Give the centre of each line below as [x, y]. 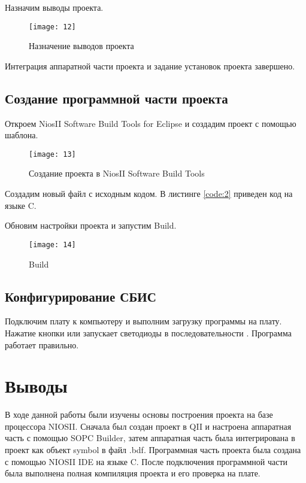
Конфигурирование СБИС [81, 296]
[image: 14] [52, 244]
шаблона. [22, 135]
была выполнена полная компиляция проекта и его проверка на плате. [133, 473]
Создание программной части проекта [116, 98]
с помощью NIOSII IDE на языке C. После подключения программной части [146, 461]
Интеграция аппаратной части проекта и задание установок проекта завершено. [150, 66]
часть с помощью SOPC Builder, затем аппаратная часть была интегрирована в [150, 438]
